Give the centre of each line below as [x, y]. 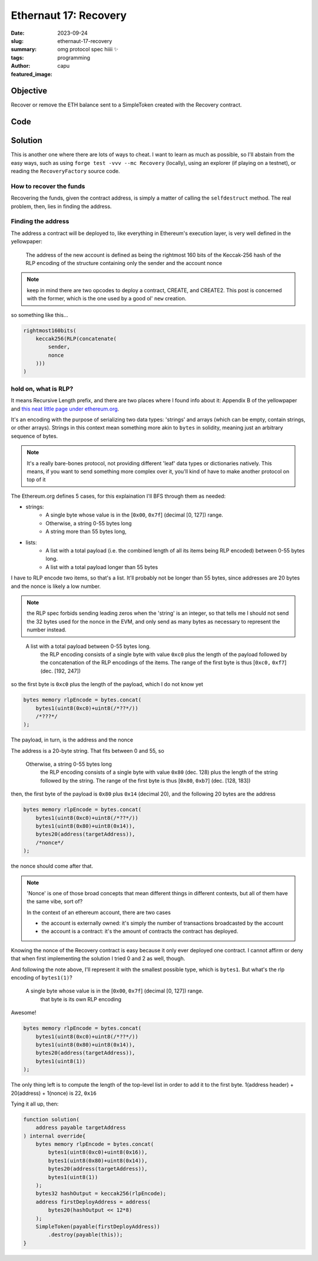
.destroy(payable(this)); [85, 1235]
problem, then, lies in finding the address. [61, 206]
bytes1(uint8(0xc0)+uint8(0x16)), [98, 1152]
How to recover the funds [48, 186]
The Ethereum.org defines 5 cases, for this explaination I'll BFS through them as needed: [118, 496]
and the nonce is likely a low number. [56, 586]
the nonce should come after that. [52, 866]
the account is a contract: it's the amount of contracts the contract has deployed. [140, 931]
